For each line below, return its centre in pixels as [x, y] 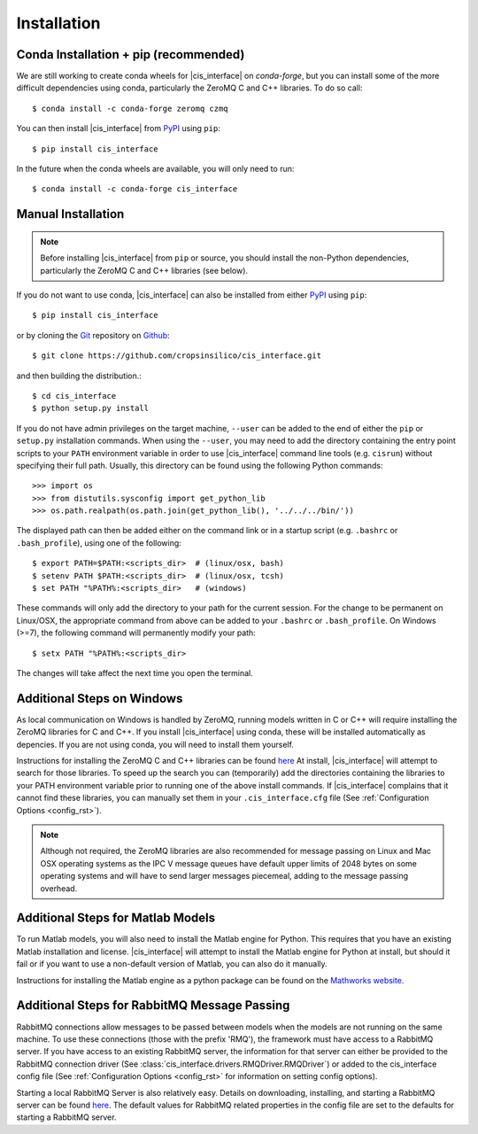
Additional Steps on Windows [100, 699]
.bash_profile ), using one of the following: [99, 543]
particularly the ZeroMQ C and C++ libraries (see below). [144, 270]
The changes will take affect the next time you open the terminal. [135, 672]
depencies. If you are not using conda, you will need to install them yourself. [155, 744]
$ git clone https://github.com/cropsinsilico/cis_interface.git [177, 356]
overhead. [59, 888]
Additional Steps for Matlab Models [116, 918]
